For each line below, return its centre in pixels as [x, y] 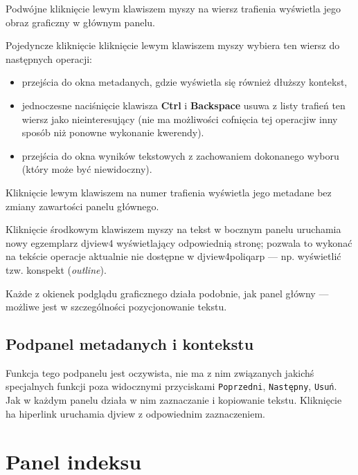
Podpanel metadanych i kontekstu [130, 344]
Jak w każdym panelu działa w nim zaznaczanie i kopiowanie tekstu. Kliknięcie [174, 400]
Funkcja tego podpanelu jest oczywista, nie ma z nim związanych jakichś [160, 372]
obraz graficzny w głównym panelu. [80, 22]
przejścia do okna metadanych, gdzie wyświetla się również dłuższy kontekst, [185, 82]
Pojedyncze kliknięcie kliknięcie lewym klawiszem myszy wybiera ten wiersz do [173, 45]
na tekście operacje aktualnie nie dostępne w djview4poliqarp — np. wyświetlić [173, 256]
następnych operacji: [49, 58]
